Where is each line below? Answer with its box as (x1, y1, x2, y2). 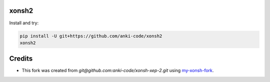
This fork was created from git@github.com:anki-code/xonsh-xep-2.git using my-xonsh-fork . (21, 68, 214, 74)
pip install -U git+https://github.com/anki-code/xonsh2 (19, 33, 162, 39)
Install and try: (9, 20, 39, 26)
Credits (9, 55, 33, 63)
